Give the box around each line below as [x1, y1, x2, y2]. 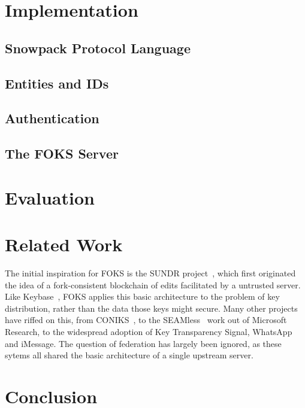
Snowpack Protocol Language [5, 38, 191, 57]
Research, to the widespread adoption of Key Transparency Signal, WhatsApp [5, 325, 292, 337]
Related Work [5, 232, 123, 257]
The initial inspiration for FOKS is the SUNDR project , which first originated [5, 267, 296, 279]
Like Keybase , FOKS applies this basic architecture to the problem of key [5, 290, 280, 303]
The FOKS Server [5, 144, 119, 163]
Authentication [5, 109, 99, 127]
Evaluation [5, 185, 95, 209]
